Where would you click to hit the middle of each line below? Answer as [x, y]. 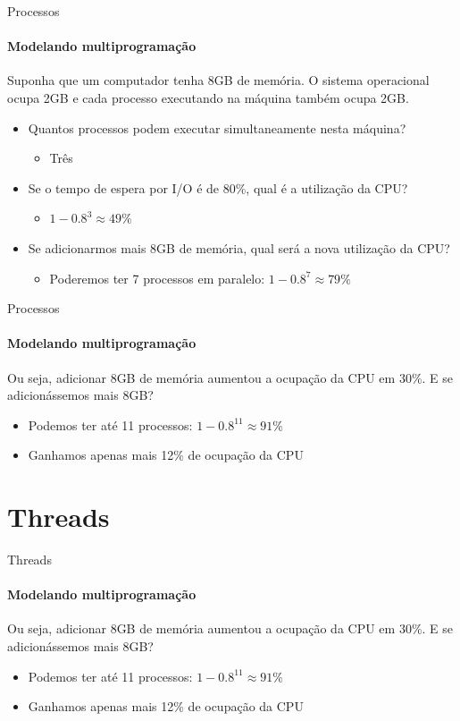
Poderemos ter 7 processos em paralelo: [157, 278]
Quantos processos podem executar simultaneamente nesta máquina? [217, 127]
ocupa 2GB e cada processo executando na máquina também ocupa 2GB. [208, 97]
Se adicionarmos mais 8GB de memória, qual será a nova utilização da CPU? [239, 247]
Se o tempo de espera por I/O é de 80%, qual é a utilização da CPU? [218, 187]
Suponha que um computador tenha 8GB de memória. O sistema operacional [218, 80]
